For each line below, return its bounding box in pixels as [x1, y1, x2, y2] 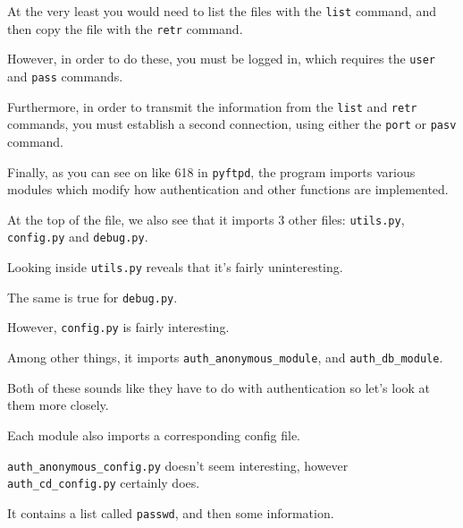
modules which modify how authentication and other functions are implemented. [7, 180, 449, 199]
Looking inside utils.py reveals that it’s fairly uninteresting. [7, 258, 343, 277]
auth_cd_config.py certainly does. [7, 473, 200, 492]
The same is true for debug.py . [7, 287, 178, 306]
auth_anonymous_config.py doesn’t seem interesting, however [7, 456, 349, 474]
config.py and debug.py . [7, 227, 148, 246]
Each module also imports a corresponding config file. [7, 425, 301, 444]
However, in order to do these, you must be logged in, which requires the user [7, 49, 435, 68]
